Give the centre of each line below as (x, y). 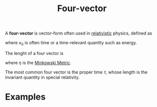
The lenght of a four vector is (34, 53)
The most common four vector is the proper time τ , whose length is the (76, 72)
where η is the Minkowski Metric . (38, 62)
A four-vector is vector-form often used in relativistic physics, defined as (79, 33)
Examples (25, 97)
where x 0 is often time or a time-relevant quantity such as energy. (71, 43)
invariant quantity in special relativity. (42, 77)
